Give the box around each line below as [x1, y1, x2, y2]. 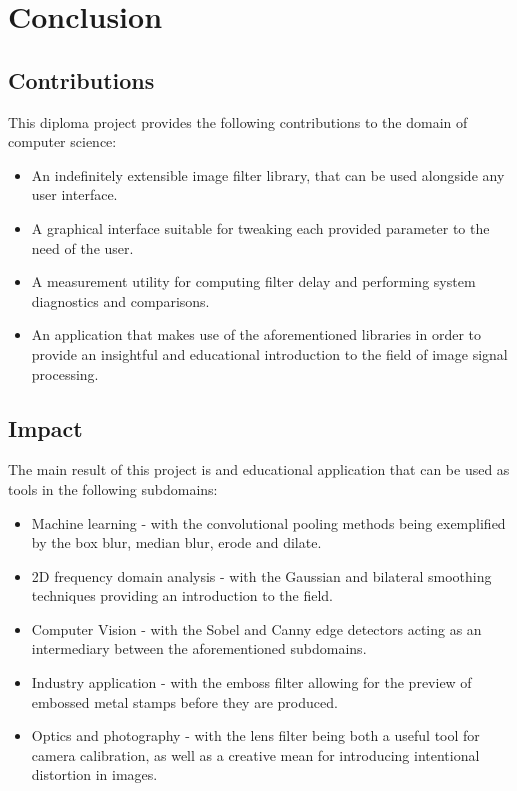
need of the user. [31, 237, 134, 258]
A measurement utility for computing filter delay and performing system [31, 271, 476, 292]
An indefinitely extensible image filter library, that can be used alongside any [31, 164, 505, 185]
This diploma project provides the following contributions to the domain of [8, 111, 468, 132]
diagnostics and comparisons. [31, 290, 210, 311]
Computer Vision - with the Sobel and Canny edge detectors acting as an [31, 618, 482, 639]
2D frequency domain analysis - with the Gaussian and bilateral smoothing [31, 565, 492, 586]
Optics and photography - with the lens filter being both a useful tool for [31, 725, 480, 746]
